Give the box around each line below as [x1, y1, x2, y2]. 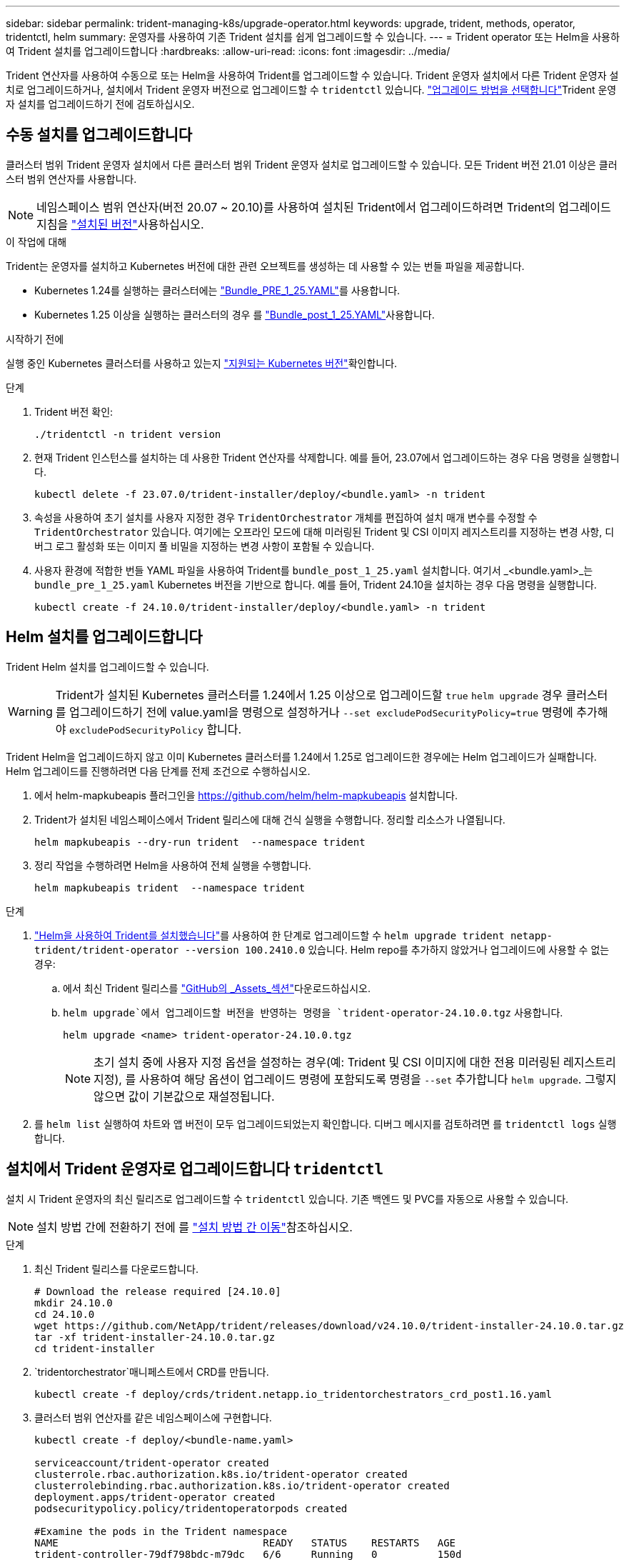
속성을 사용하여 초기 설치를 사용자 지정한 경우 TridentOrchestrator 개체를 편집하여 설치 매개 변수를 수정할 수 [34, 511, 538, 524]
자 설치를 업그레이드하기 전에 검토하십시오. [6, 98, 195, 110]
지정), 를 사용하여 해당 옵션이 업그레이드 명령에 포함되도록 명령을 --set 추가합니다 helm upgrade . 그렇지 [94, 1071, 617, 1086]
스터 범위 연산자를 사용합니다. [6, 172, 137, 185]
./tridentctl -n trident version [34, 428, 221, 440]
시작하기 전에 [6, 332, 64, 345]
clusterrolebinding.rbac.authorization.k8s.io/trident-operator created [34, 1479, 450, 1491]
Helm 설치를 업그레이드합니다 [6, 628, 203, 646]
